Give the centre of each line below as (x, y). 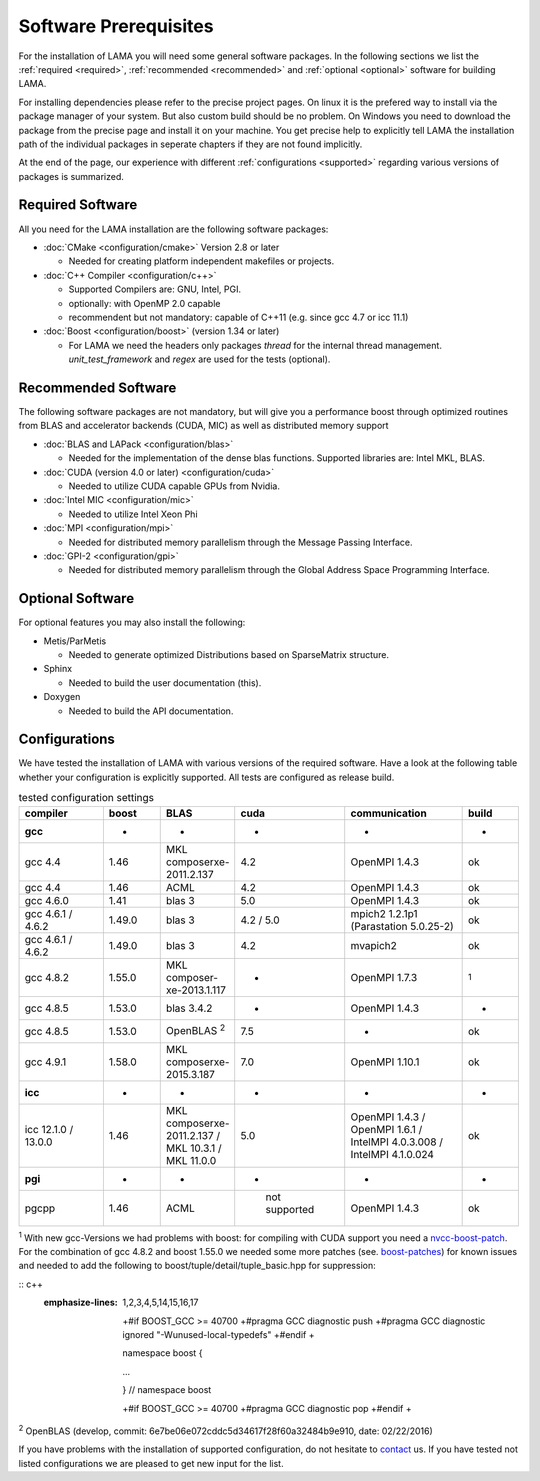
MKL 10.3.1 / (193, 1148)
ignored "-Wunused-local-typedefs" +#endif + (218, 1334)
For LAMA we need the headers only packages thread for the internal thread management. (255, 345)
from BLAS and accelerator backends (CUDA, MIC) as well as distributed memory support (203, 426)
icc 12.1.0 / (49, 1129)
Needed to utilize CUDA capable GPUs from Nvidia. (174, 486)
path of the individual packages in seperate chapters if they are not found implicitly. (190, 144)
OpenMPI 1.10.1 (385, 1062)
